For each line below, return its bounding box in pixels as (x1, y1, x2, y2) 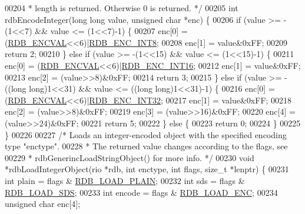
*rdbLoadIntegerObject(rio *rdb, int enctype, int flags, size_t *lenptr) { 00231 (5, 163, 289, 175)
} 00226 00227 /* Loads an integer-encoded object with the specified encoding (5, 128, 287, 141)
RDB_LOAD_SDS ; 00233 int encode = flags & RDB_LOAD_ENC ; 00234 (5, 186, 278, 198)
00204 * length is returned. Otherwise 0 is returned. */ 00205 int (5, 2, 238, 14)
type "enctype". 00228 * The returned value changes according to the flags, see (5, 140, 288, 152)
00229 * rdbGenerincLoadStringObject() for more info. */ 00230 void (5, 151, 254, 163)
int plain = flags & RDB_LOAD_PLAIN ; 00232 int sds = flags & (5, 174, 245, 186)
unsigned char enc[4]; (5, 198, 81, 210)
